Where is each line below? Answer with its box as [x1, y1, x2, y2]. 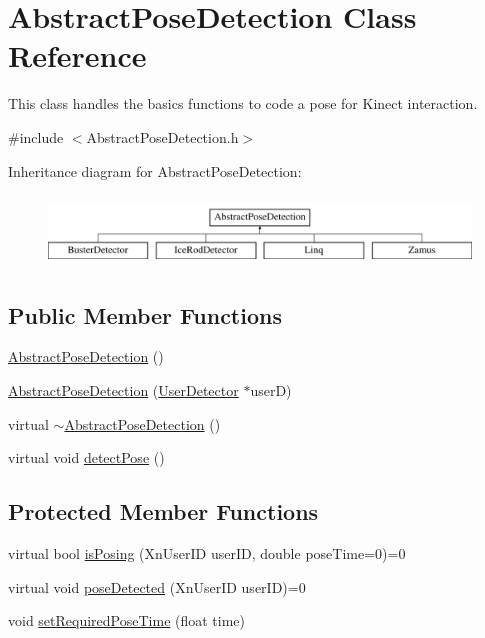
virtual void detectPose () [8, 447, 165, 468]
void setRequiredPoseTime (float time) [8, 610, 246, 631]
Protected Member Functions [8, 496, 319, 527]
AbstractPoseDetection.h [86, 126, 239, 147]
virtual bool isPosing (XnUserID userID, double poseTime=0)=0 [8, 542, 406, 563]
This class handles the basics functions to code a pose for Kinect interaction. [8, 93, 478, 114]
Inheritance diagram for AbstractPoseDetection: [8, 160, 302, 181]
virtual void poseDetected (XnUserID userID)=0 [8, 576, 306, 597]
